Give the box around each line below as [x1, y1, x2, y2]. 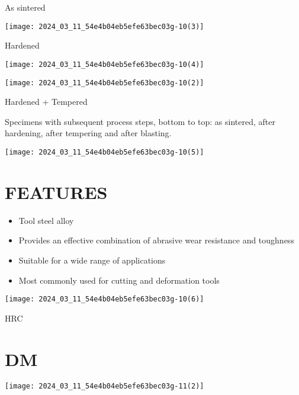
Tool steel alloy [18, 214, 74, 226]
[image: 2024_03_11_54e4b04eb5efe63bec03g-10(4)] [5, 60, 204, 69]
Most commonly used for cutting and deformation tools [18, 274, 220, 286]
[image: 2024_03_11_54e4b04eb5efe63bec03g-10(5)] [5, 147, 204, 156]
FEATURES [5, 179, 108, 204]
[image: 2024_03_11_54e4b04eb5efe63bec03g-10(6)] [5, 295, 204, 304]
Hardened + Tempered [5, 95, 88, 108]
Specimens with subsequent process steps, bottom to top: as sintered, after [5, 115, 275, 127]
